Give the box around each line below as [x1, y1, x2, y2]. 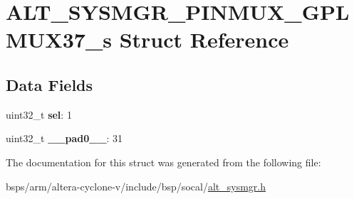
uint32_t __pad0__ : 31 [6, 131, 123, 146]
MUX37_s [6, 25, 112, 54]
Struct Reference [119, 25, 289, 54]
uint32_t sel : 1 [6, 107, 72, 122]
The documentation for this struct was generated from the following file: [6, 154, 321, 169]
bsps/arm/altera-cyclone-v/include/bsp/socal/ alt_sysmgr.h [6, 178, 266, 193]
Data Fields [6, 73, 93, 95]
